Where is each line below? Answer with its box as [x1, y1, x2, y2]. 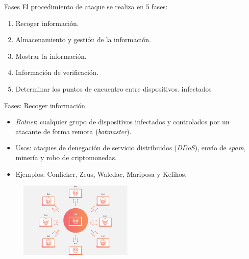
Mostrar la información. [15, 50, 87, 61]
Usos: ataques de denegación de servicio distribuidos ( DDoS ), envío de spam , [15, 142, 246, 153]
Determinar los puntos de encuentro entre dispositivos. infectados [15, 83, 212, 94]
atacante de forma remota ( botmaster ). [15, 126, 132, 136]
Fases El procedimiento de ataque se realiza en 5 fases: [4, 1, 168, 11]
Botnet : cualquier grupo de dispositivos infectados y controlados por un [15, 117, 230, 127]
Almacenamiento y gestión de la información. [15, 34, 151, 45]
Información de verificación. [15, 67, 99, 77]
